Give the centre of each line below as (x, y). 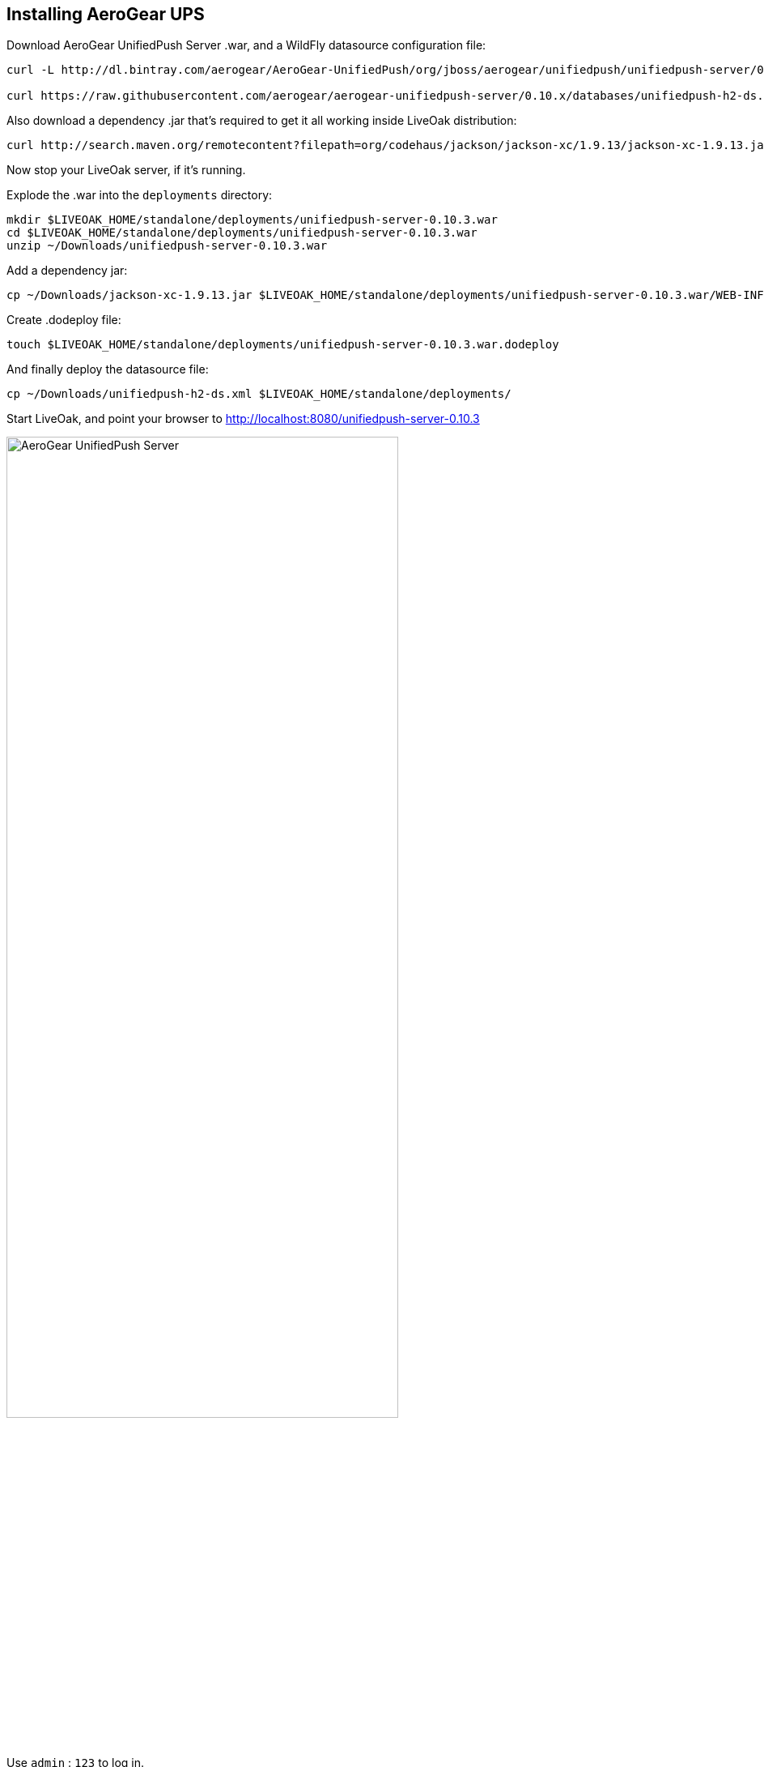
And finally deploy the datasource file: (108, 369)
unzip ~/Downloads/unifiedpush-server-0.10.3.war (167, 246)
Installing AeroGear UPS (106, 14)
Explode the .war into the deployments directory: (140, 195)
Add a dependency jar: (67, 271)
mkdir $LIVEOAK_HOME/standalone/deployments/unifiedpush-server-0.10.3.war (252, 220)
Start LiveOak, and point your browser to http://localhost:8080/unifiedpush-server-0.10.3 (243, 419)
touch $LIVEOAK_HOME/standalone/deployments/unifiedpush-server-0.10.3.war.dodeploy (283, 345)
